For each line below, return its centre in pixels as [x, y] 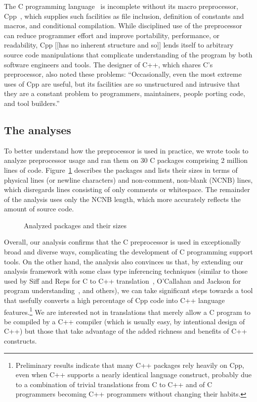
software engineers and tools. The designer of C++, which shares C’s [108, 64]
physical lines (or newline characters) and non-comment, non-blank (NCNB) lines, [128, 179]
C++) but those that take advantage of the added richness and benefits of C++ [126, 331]
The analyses [38, 129]
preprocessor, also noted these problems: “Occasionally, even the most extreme [123, 74]
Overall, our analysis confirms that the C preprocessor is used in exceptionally [123, 242]
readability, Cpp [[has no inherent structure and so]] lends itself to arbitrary [119, 45]
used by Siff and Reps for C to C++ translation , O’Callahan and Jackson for [123, 280]
